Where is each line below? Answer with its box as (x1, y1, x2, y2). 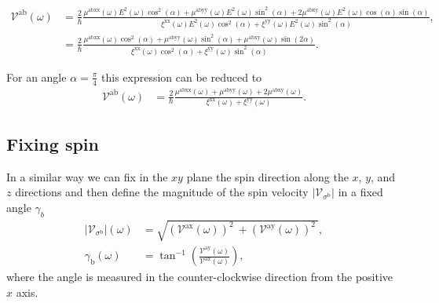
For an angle (6, 68, 67, 85)
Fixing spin (6, 131, 99, 155)
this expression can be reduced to (101, 68, 262, 85)
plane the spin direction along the (186, 168, 349, 184)
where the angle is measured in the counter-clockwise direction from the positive (6, 268, 393, 285)
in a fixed (338, 184, 383, 200)
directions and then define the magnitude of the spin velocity (15, 184, 309, 200)
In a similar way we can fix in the (6, 168, 168, 184)
